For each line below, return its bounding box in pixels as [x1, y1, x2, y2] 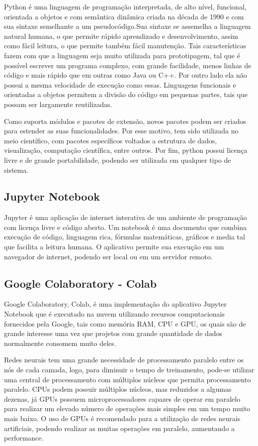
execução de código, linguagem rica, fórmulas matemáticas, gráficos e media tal [4, 231, 245, 242]
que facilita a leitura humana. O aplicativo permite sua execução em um [4, 241, 224, 252]
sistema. [4, 164, 29, 175]
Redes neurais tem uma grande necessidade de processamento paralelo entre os [4, 354, 244, 365]
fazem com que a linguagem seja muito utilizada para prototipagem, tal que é [4, 50, 240, 60]
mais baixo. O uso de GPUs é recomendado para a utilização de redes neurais [4, 413, 241, 423]
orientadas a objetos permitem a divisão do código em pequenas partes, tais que [4, 89, 248, 100]
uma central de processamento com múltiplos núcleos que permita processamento [4, 374, 251, 384]
